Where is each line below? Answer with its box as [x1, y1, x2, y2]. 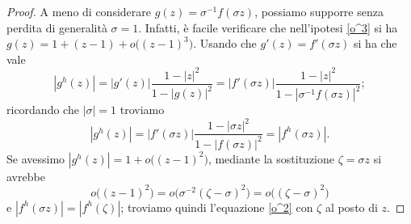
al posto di [325, 198, 378, 215]
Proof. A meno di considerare [6, 3, 151, 19]
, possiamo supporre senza [254, 3, 384, 19]
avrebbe [6, 167, 45, 184]
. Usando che [193, 35, 257, 52]
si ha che [354, 35, 397, 52]
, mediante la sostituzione [208, 150, 334, 167]
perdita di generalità [6, 19, 107, 36]
